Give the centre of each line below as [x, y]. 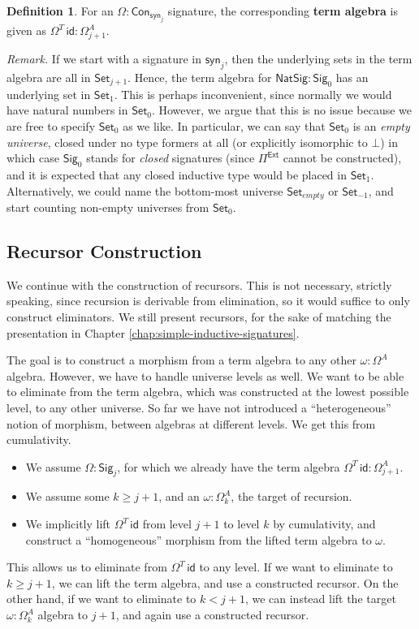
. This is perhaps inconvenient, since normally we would [253, 94]
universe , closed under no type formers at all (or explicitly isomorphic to [187, 142]
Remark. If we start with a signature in [104, 59]
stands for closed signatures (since [171, 158]
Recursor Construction [104, 250]
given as [27, 30]
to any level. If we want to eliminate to [296, 567]
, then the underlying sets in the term [318, 59]
